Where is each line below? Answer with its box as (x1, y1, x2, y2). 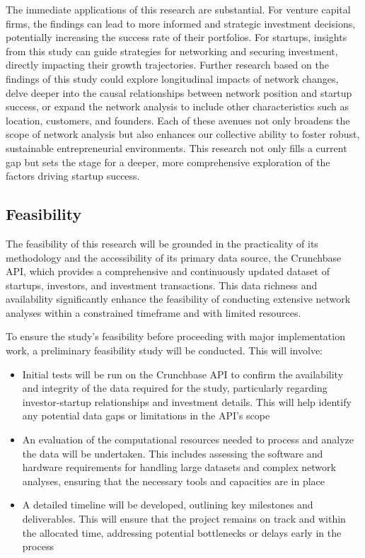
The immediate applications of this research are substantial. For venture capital (6, 2, 351, 16)
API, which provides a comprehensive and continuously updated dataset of (6, 264, 330, 279)
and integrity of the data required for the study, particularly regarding (22, 380, 328, 395)
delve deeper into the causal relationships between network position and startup (6, 85, 352, 100)
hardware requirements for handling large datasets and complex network (22, 460, 336, 475)
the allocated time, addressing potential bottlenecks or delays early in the (22, 525, 342, 540)
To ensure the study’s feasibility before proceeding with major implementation (6, 329, 345, 344)
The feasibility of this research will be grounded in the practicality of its (6, 236, 318, 250)
